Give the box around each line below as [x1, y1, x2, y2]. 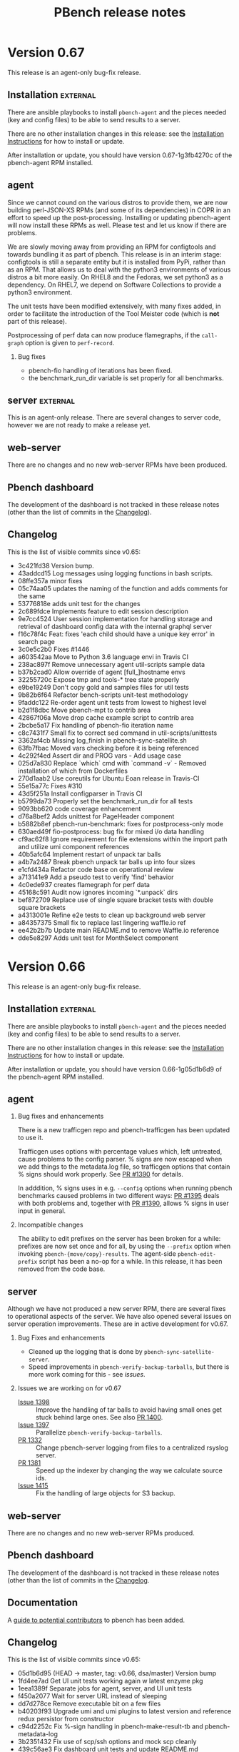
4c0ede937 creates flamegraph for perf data [17, 880, 150, 889]
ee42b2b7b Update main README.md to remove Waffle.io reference [17, 926, 220, 934]
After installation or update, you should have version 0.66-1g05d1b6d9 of [7, 1064, 223, 1073]
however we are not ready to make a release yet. [7, 421, 151, 430]
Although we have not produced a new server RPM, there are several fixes [7, 1305, 226, 1313]
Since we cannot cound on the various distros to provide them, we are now [7, 198, 228, 207]
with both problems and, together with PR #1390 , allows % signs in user [17, 1199, 230, 1208]
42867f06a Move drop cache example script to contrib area [17, 713, 194, 722]
